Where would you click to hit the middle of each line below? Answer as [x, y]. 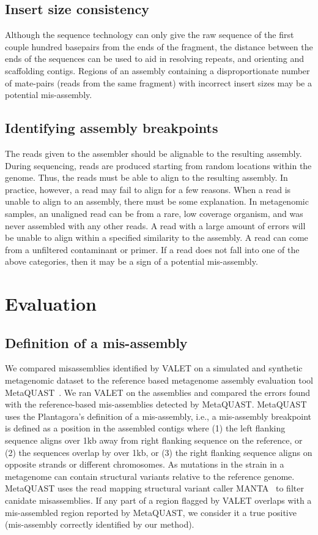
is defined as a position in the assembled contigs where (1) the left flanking [145, 428]
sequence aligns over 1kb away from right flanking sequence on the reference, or [154, 440]
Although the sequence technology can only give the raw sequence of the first [150, 35]
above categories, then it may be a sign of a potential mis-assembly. [131, 261]
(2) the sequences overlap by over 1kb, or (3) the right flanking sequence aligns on [159, 452]
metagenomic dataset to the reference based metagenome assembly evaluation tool [159, 380]
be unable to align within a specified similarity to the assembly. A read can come [157, 237]
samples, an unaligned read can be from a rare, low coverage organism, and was [154, 213]
